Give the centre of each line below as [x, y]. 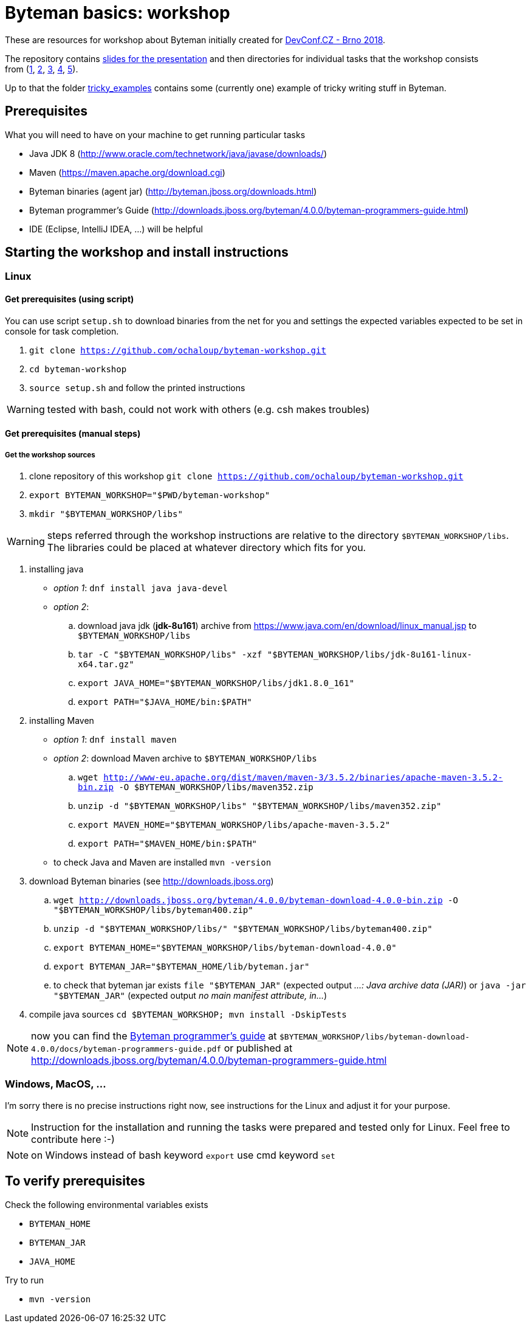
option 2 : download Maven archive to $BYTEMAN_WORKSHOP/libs [185, 758]
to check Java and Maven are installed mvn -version [163, 863]
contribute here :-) [73, 1139]
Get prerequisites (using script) [70, 299]
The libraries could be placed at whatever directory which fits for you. [207, 548]
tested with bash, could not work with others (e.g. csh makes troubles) [208, 409]
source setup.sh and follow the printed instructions [137, 387]
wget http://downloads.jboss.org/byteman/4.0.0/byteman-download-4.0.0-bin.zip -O [256, 901]
